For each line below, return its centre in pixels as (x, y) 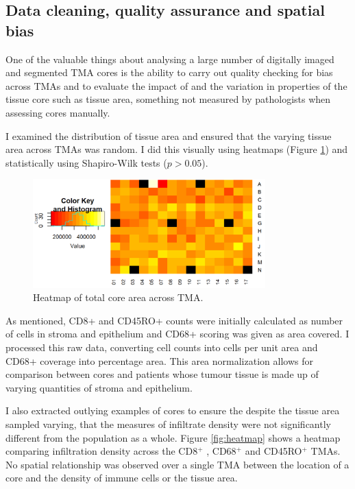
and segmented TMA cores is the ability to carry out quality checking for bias (169, 72)
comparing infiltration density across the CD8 (102, 451)
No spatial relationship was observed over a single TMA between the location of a (177, 464)
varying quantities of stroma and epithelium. (99, 387)
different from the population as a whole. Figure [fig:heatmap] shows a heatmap (173, 437)
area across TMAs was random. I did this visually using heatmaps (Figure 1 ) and (177, 149)
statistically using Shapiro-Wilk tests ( (86, 162)
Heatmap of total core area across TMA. (118, 297)
